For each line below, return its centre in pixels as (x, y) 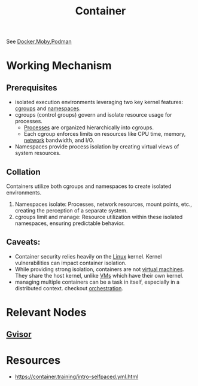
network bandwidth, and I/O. (59, 140)
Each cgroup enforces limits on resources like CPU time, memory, (105, 134)
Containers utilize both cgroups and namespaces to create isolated (89, 186)
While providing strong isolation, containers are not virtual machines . (99, 269)
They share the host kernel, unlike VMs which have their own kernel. (99, 275)
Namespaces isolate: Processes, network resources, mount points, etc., (103, 204)
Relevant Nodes (46, 312)
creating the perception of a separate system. (71, 210)
